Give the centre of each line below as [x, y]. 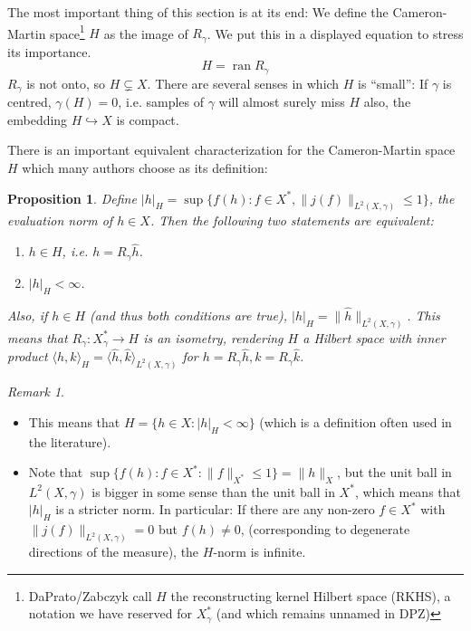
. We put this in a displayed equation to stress [335, 33]
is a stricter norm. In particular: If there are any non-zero [215, 509]
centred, [29, 102]
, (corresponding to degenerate [325, 529]
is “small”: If [393, 83]
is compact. [148, 119]
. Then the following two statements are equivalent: [292, 220]
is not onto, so [66, 83]
